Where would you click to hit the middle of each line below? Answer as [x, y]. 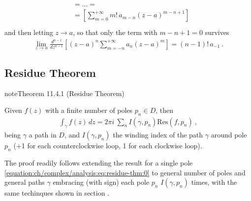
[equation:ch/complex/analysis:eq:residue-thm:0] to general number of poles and [125, 172]
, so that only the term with [115, 32]
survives [217, 32]
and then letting [29, 32]
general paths [25, 182]
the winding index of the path [158, 135]
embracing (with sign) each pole [101, 182]
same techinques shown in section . [57, 193]
